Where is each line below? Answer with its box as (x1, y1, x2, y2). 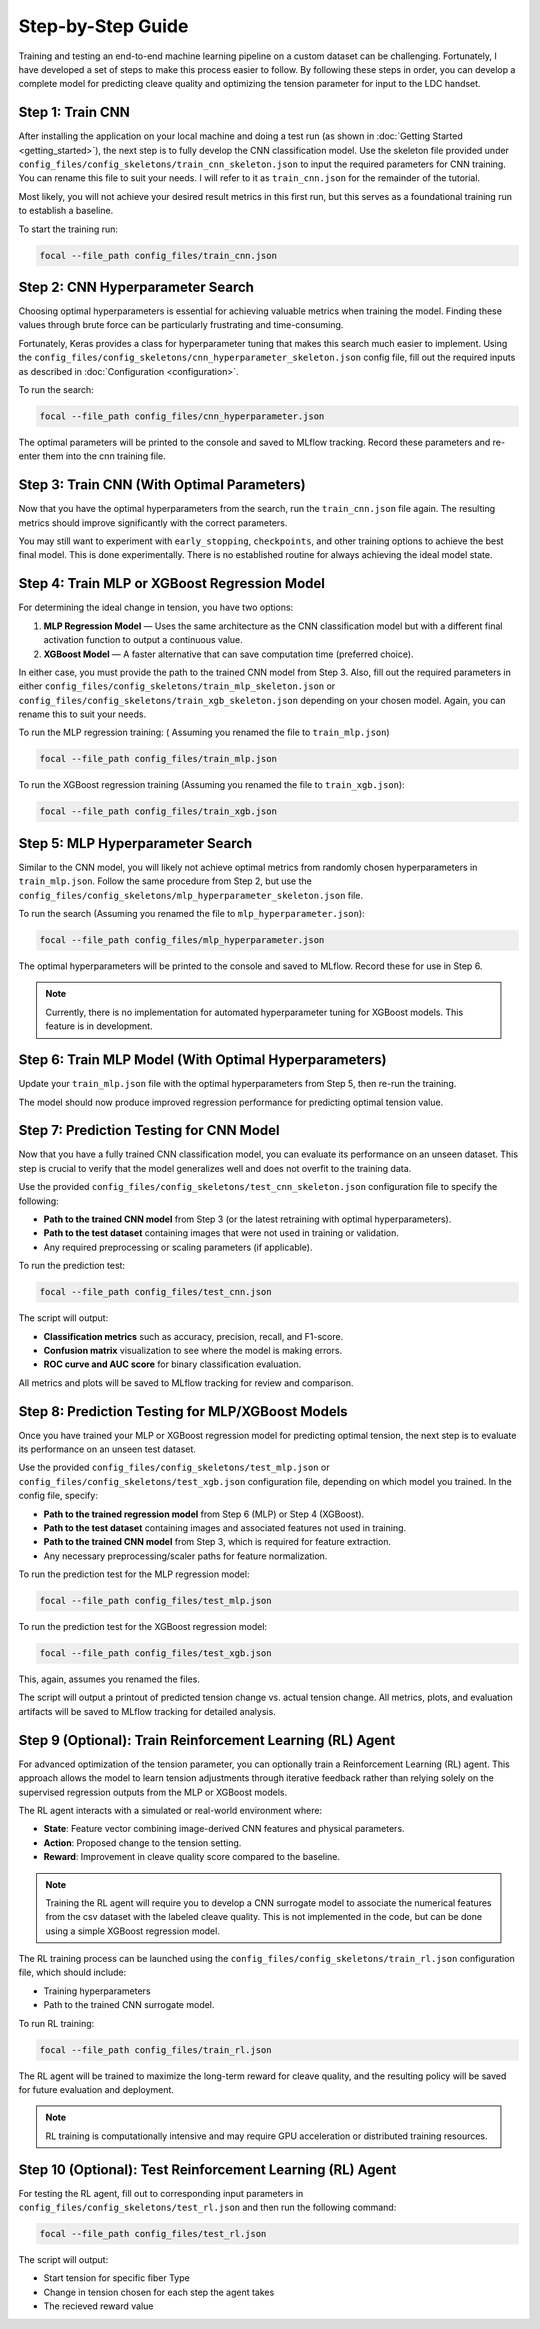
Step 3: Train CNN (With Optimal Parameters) (18, 476, 306, 494)
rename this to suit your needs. (18, 708, 147, 720)
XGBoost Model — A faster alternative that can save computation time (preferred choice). (43, 648, 414, 660)
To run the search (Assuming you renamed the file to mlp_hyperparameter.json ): (18, 908, 365, 920)
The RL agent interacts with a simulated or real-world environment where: (18, 1804, 323, 1816)
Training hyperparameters (43, 1985, 151, 1997)
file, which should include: (18, 1966, 127, 1979)
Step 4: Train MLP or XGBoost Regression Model (18, 575, 325, 592)
